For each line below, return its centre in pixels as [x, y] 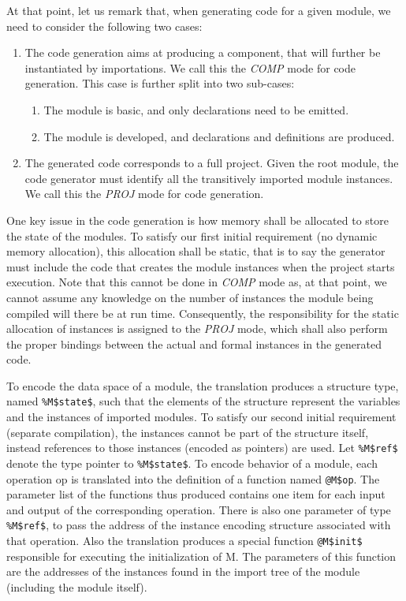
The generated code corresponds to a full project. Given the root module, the [212, 163]
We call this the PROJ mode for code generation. [144, 194]
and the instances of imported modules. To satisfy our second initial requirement [201, 417]
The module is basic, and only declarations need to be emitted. [196, 109]
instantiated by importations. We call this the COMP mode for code [190, 67]
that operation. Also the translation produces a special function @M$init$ [184, 541]
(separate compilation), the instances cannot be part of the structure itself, [188, 432]
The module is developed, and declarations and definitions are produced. [219, 136]
